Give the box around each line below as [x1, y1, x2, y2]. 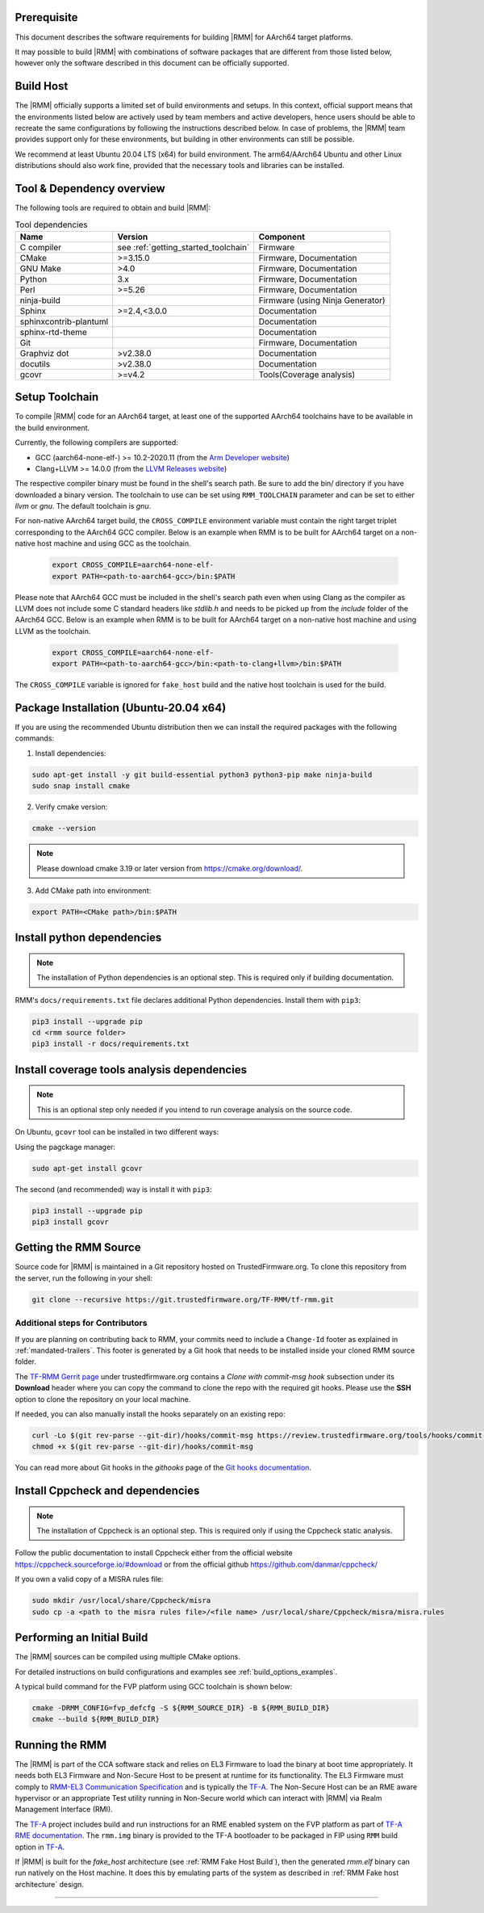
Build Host [15, 79, 69, 93]
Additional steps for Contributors [15, 1317, 148, 1328]
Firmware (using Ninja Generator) [258, 295, 386, 306]
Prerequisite [15, 10, 78, 24]
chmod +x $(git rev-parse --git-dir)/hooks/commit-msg [31, 1442, 253, 1451]
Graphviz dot [19, 347, 69, 359]
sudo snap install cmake [31, 782, 131, 791]
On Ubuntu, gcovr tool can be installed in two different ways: [15, 1127, 219, 1137]
